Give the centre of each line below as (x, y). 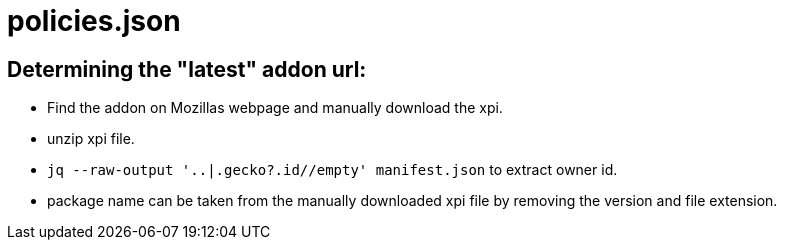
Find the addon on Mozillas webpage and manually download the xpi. (275, 108)
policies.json (94, 21)
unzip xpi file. (91, 139)
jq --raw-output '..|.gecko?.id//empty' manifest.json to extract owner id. (332, 170)
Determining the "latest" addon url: (187, 69)
